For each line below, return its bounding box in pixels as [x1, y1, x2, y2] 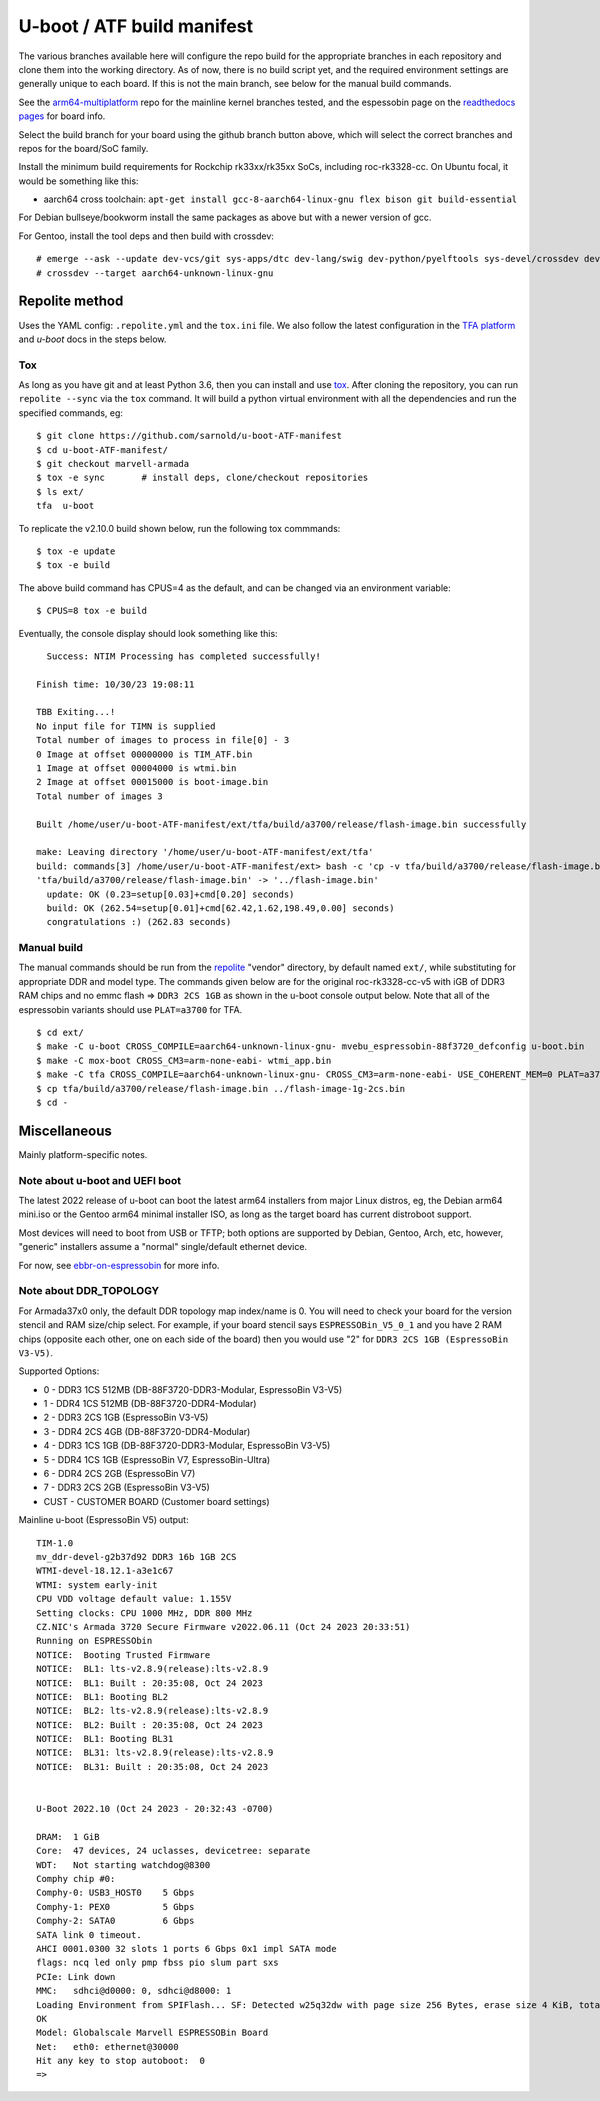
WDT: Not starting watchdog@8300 [36, 1859, 211, 1870]
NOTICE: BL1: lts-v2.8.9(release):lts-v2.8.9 [36, 1663, 269, 1675]
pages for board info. [18, 110, 106, 122]
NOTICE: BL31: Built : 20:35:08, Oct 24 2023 [36, 1761, 269, 1772]
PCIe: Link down [36, 1971, 116, 1982]
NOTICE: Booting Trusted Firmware [36, 1649, 211, 1660]
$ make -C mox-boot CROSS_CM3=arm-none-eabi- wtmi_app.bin [36, 1055, 332, 1066]
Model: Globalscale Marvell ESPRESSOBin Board [36, 2027, 269, 2039]
